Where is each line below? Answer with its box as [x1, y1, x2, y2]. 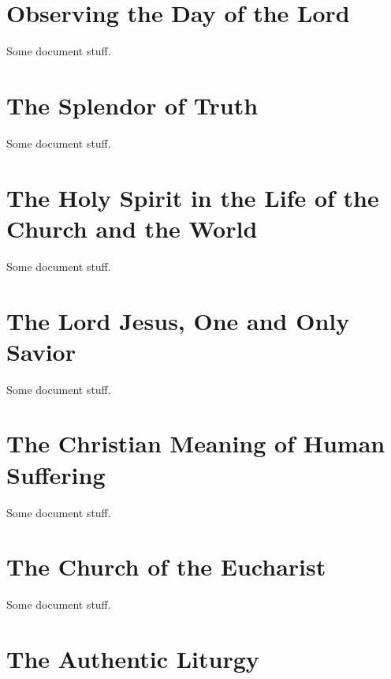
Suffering [6, 458, 106, 490]
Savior [6, 335, 76, 367]
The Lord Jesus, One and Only [6, 304, 350, 336]
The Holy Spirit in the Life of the [6, 181, 379, 213]
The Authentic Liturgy [6, 643, 259, 675]
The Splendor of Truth [6, 88, 259, 121]
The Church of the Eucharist [6, 550, 326, 583]
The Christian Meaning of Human [6, 427, 385, 460]
